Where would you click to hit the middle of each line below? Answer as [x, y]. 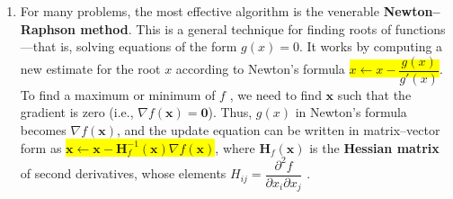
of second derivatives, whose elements [123, 173]
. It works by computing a [371, 46]
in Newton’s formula [351, 112]
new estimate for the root [90, 69]
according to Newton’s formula [260, 69]
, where [235, 147]
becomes [43, 130]
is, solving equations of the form [149, 46]
